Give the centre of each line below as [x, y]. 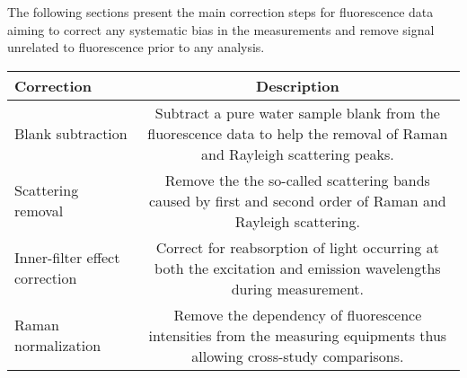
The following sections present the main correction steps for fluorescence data [220, 12]
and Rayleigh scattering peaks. [298, 154]
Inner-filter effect [67, 258]
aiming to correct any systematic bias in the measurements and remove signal [221, 29]
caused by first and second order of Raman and [297, 200]
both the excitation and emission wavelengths [298, 268]
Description [298, 85]
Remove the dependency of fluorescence [298, 314]
